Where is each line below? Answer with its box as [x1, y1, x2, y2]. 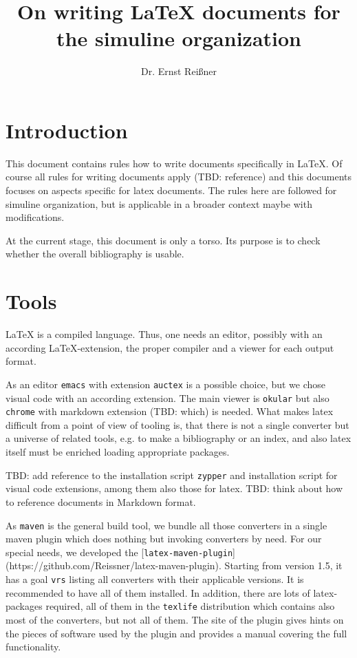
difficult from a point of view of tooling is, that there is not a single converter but [6, 417, 349, 432]
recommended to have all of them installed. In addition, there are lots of [6, 585, 310, 599]
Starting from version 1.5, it [224, 558, 343, 573]
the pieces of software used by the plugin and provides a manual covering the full [6, 626, 347, 640]
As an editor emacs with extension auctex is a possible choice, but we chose [6, 376, 325, 391]
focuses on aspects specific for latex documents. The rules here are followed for [6, 183, 337, 198]
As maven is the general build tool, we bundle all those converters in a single [6, 518, 327, 532]
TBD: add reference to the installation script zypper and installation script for [6, 467, 338, 482]
